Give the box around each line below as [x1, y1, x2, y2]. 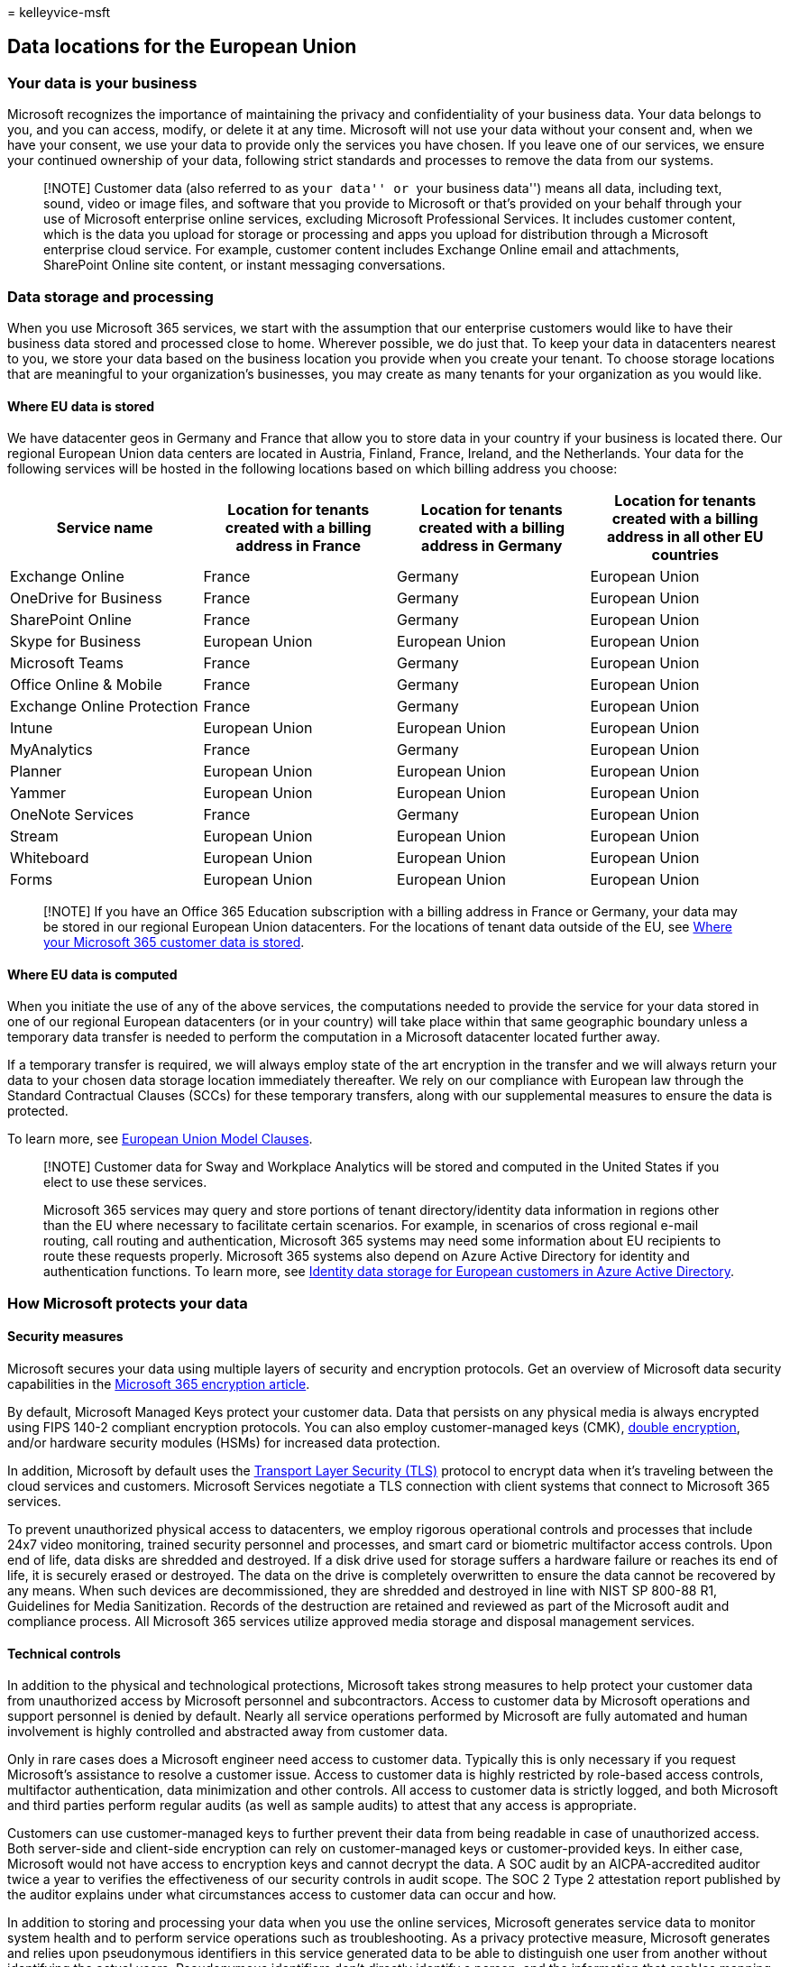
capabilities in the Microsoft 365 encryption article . [7, 1376, 310, 1392]
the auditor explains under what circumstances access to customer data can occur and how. [7, 1887, 556, 1903]
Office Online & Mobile [10, 676, 162, 694]
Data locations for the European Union [7, 35, 357, 59]
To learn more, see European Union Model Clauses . [7, 1131, 313, 1147]
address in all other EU [606, 528, 764, 547]
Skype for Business [10, 632, 142, 651]
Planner [10, 762, 62, 781]
